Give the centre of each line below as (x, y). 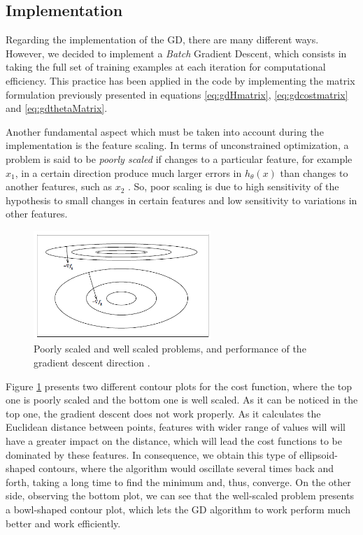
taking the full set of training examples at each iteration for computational (166, 67)
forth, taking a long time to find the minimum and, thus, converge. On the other (178, 481)
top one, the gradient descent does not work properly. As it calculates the (163, 413)
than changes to (314, 172)
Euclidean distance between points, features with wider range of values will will (176, 427)
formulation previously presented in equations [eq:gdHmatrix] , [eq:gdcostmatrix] (177, 94)
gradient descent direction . (92, 363)
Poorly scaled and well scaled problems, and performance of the (170, 349)
